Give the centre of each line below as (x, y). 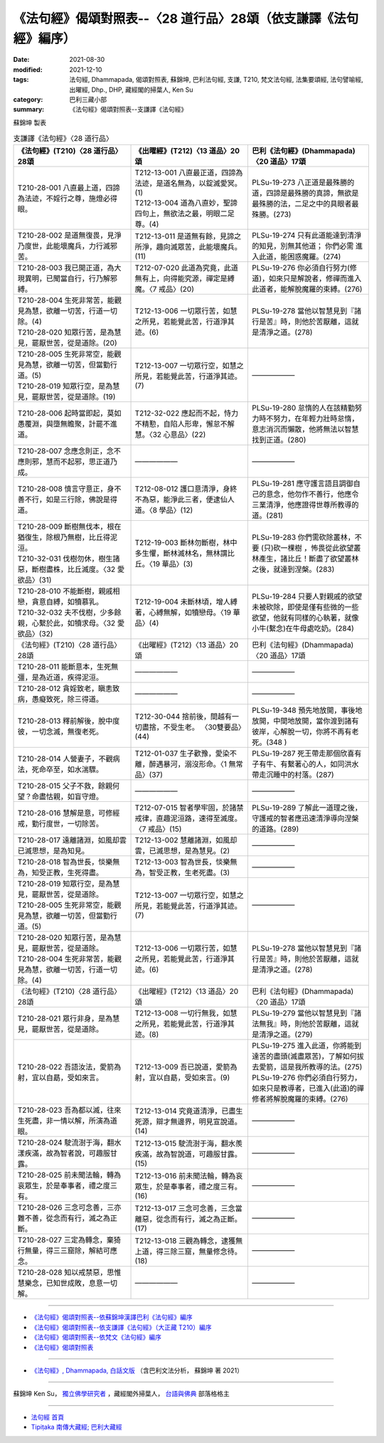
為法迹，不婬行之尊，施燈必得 (67, 199)
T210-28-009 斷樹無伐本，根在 (69, 527)
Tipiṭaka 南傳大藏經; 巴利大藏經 (76, 1427)
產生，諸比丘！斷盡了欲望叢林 (309, 559)
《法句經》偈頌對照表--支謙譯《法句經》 (128, 110)
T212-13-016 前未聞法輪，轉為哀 (189, 1176)
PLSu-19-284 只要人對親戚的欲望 (307, 596)
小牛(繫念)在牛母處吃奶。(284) (303, 628)
